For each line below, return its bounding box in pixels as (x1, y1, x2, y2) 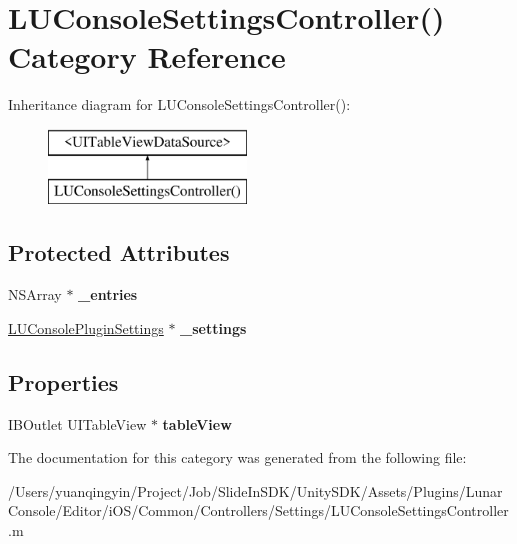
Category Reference (8, 36, 286, 77)
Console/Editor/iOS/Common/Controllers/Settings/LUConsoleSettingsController (8, 500, 509, 521)
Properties (8, 366, 119, 397)
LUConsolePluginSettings (8, 317, 164, 338)
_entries (78, 284, 138, 305)
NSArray (8, 284, 62, 305)
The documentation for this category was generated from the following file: (8, 447, 467, 468)
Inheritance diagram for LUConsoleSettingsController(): (8, 94, 351, 115)
